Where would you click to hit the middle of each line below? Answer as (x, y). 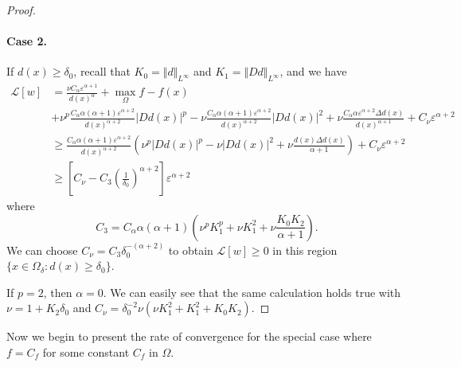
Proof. (21, 10)
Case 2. (27, 41)
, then (58, 292)
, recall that (102, 71)
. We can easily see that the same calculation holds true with (252, 292)
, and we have (313, 71)
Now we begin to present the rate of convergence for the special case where (189, 336)
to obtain (191, 250)
